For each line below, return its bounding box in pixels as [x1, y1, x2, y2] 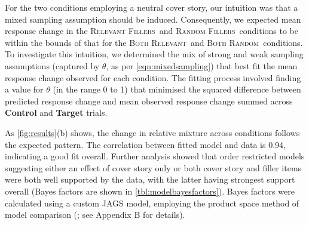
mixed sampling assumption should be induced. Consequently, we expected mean [5, 13, 301, 25]
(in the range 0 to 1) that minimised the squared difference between [53, 83, 301, 95]
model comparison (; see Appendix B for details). [5, 208, 185, 221]
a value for [5, 83, 44, 95]
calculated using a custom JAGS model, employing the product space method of [5, 196, 299, 209]
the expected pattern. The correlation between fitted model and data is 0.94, [5, 138, 286, 150]
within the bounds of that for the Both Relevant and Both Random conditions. [5, 36, 303, 48]
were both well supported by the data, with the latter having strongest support [5, 173, 295, 186]
